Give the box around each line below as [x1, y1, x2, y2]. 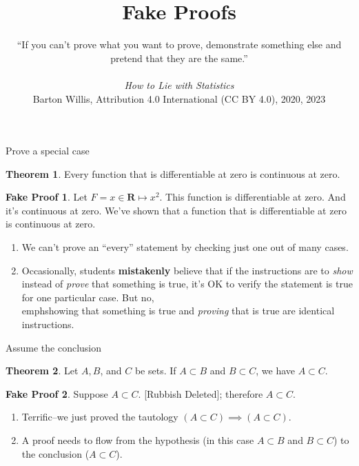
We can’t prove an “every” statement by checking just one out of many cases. [21, 240, 349, 254]
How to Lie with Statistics [124, 77, 234, 92]
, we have [256, 363, 295, 378]
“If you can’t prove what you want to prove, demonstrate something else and [17, 37, 342, 52]
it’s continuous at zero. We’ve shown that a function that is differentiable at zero [6, 203, 347, 217]
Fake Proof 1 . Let [6, 190, 88, 204]
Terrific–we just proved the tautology [21, 409, 178, 424]
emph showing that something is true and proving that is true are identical [21, 303, 335, 318]
